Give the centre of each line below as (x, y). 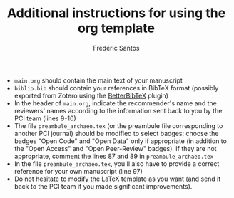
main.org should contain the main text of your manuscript (98, 80)
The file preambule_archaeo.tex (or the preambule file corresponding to (118, 125)
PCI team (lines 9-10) (45, 118)
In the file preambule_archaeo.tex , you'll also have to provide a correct (117, 163)
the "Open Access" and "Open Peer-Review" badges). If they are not (115, 148)
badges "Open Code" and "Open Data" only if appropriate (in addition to (120, 141)
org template (116, 28)
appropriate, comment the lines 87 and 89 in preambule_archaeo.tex (114, 156)
